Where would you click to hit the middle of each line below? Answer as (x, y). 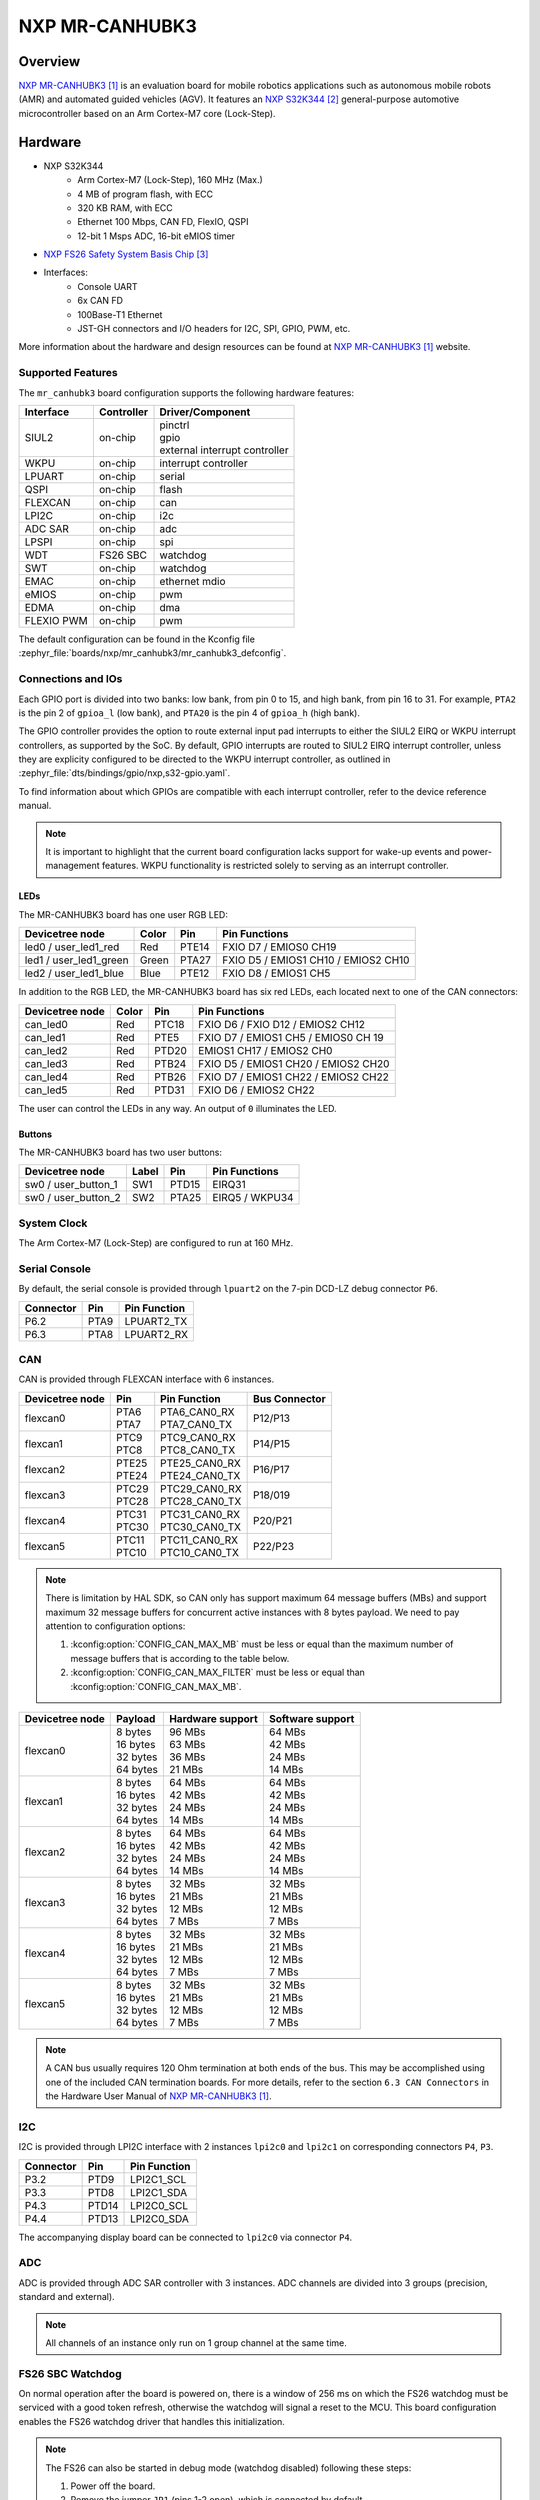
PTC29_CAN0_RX (201, 1488)
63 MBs (187, 1744)
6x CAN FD (100, 301)
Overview (49, 61)
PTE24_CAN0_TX (200, 1475)
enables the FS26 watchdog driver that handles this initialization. (151, 2421)
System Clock (53, 1223)
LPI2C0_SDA (160, 2218)
